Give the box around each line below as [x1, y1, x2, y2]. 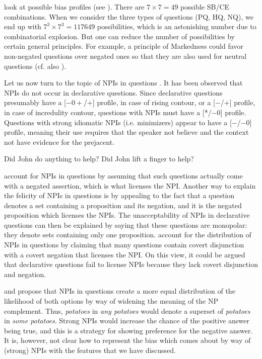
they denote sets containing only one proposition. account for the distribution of [4, 229, 251, 240]
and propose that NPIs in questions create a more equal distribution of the [4, 286, 235, 296]
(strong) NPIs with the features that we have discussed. [4, 345, 176, 355]
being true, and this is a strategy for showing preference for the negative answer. [4, 325, 253, 335]
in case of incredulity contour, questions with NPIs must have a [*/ [4, 107, 212, 117]
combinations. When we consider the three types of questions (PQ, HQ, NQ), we [4, 11, 253, 22]
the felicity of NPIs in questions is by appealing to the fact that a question [4, 190, 235, 201]
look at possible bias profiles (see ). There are [4, 2, 145, 12]
